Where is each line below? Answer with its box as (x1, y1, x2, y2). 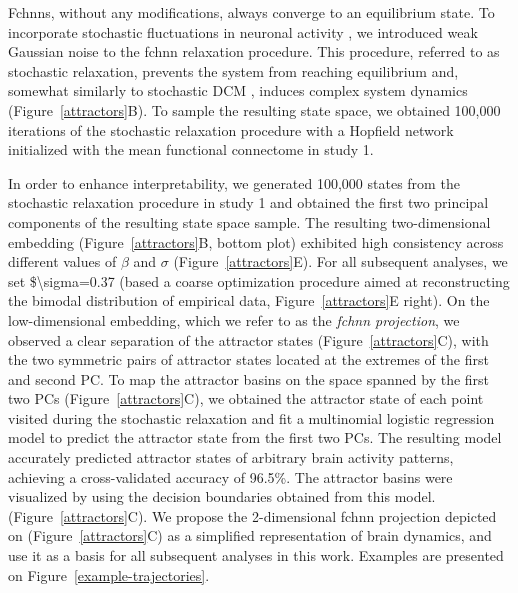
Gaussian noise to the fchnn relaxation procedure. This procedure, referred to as (8, 41, 500, 62)
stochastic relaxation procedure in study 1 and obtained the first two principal (8, 192, 489, 213)
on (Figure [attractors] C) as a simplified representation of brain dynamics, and (8, 525, 492, 546)
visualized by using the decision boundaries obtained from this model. (8, 486, 436, 507)
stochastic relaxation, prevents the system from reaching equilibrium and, (8, 60, 459, 81)
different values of (8, 251, 117, 272)
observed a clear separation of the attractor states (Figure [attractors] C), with (8, 329, 489, 350)
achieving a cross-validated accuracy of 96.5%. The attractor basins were (8, 466, 453, 487)
